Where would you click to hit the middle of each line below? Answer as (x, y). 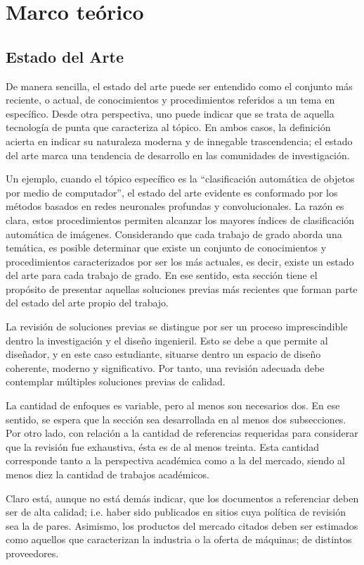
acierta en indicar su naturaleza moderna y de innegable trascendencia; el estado (179, 141)
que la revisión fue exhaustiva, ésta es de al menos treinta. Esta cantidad (162, 446)
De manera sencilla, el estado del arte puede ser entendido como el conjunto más (179, 86)
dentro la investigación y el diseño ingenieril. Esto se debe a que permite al (167, 340)
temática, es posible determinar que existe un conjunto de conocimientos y (166, 248)
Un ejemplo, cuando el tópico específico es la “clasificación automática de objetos (180, 179)
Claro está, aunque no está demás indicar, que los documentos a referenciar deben (182, 498)
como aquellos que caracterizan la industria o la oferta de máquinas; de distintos (179, 539)
